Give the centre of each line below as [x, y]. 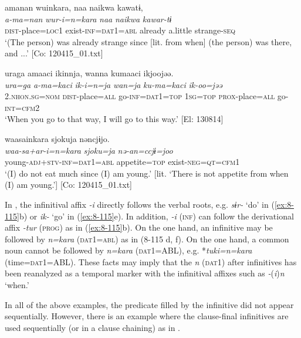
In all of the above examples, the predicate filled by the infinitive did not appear [149, 304]
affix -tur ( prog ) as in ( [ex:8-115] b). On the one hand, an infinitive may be [139, 227]
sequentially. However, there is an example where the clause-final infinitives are [147, 316]
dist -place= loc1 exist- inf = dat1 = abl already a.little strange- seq [120, 30]
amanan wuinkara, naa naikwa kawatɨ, [74, 7]
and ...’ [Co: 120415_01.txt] [54, 53]
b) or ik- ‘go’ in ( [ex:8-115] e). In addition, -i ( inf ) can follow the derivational [156, 216]
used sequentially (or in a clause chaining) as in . [93, 327]
